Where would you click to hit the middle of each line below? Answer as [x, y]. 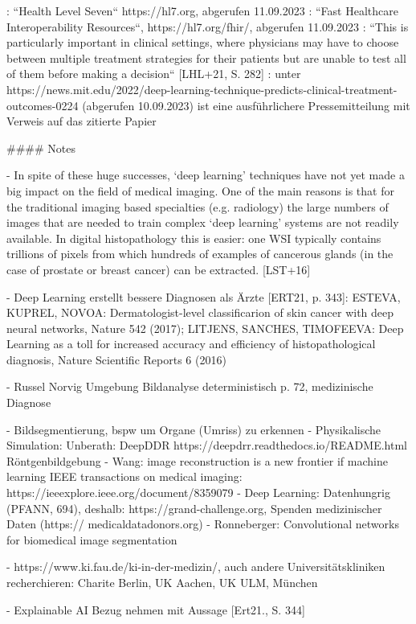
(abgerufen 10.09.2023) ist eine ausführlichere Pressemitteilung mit [246, 105]
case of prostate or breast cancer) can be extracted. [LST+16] [159, 269]
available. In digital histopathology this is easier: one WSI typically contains [194, 238]
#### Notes [41, 148]
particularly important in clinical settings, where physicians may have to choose [203, 42]
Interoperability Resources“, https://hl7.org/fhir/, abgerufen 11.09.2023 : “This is [208, 26]
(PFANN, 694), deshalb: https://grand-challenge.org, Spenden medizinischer [194, 508]
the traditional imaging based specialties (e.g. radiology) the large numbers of [198, 206]
